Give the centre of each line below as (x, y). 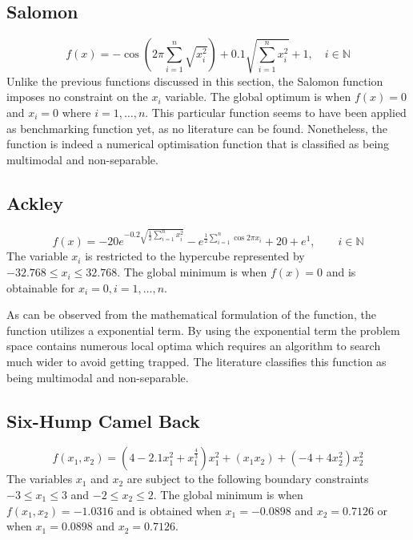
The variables (40, 479)
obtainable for (41, 287)
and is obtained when (169, 510)
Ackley (35, 202)
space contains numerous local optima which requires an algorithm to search (194, 346)
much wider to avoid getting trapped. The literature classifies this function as (196, 362)
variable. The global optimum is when (258, 97)
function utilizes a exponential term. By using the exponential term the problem (203, 330)
